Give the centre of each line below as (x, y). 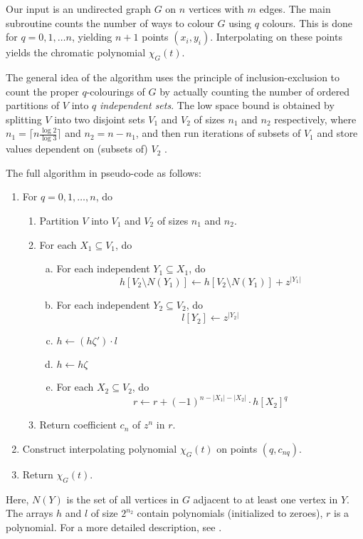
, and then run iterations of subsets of (218, 133)
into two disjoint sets (100, 119)
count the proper (42, 91)
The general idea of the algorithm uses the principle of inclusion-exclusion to (173, 77)
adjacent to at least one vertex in (265, 499)
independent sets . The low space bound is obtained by (217, 105)
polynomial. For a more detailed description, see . (114, 527)
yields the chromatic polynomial (76, 52)
